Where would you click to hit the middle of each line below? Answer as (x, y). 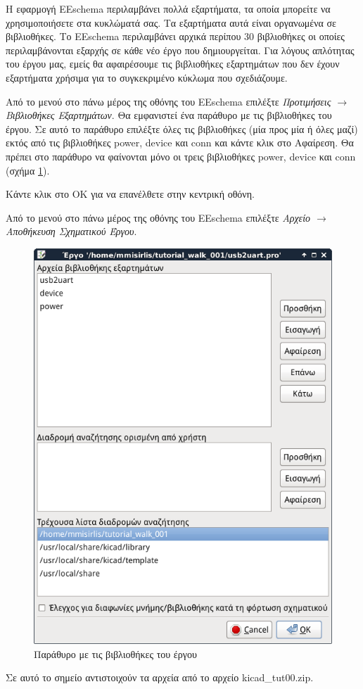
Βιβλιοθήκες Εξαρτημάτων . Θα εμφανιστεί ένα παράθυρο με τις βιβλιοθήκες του (169, 115)
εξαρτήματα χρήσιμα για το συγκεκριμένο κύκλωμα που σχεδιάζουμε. (147, 77)
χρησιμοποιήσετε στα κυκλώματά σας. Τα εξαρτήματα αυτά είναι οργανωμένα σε (171, 22)
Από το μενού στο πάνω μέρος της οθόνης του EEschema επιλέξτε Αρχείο (158, 217)
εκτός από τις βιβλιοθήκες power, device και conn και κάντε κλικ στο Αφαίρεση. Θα (180, 143)
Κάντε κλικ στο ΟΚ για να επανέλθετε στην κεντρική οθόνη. (130, 194)
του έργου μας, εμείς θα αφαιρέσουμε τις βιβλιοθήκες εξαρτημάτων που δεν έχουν (173, 64)
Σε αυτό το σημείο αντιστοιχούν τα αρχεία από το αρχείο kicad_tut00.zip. (160, 677)
